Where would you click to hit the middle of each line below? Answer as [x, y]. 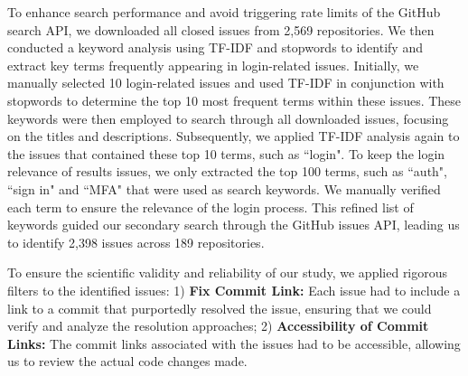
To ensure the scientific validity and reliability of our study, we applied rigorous [228, 273]
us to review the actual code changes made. [127, 361]
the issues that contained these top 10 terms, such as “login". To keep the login [226, 153]
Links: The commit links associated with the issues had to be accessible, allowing [234, 343]
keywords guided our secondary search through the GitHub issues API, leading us [234, 225]
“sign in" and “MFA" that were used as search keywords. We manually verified [224, 188]
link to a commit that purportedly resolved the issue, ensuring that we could [220, 308]
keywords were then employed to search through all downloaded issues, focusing [228, 118]
